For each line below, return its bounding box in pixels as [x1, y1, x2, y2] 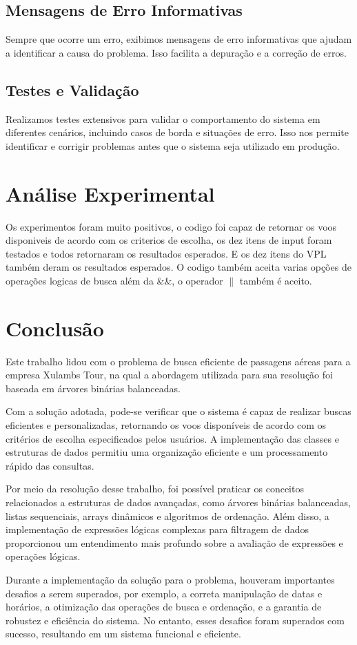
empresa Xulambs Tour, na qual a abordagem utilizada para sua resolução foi [6, 367, 333, 382]
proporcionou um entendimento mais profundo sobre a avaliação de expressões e [6, 535, 343, 550]
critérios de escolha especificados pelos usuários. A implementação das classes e [6, 431, 339, 445]
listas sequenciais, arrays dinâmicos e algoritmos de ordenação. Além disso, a [6, 508, 329, 523]
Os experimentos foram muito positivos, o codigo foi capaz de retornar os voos [6, 219, 337, 233]
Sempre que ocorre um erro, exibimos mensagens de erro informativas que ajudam [6, 32, 352, 46]
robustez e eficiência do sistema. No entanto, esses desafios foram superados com [6, 613, 345, 627]
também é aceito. [239, 273, 312, 287]
